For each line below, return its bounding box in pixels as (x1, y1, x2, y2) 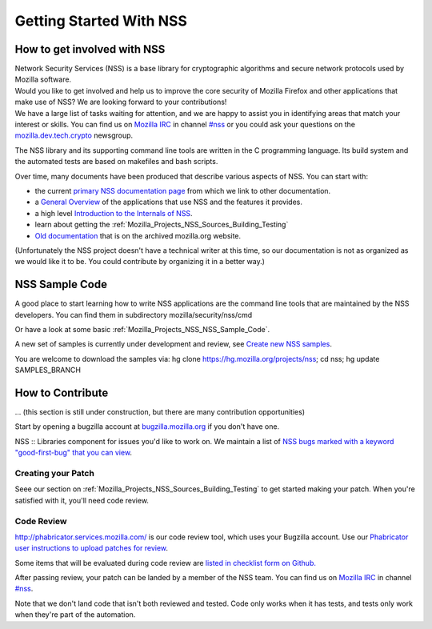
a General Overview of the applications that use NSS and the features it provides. (34, 197, 303, 207)
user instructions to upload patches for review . (14, 543, 168, 553)
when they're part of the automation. (14, 610, 136, 619)
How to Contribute (14, 386, 109, 399)
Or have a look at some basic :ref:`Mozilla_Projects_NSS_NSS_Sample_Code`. (14, 325, 270, 334)
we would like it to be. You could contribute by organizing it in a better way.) (14, 257, 266, 266)
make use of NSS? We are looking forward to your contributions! (14, 97, 227, 107)
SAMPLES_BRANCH (14, 365, 82, 375)
